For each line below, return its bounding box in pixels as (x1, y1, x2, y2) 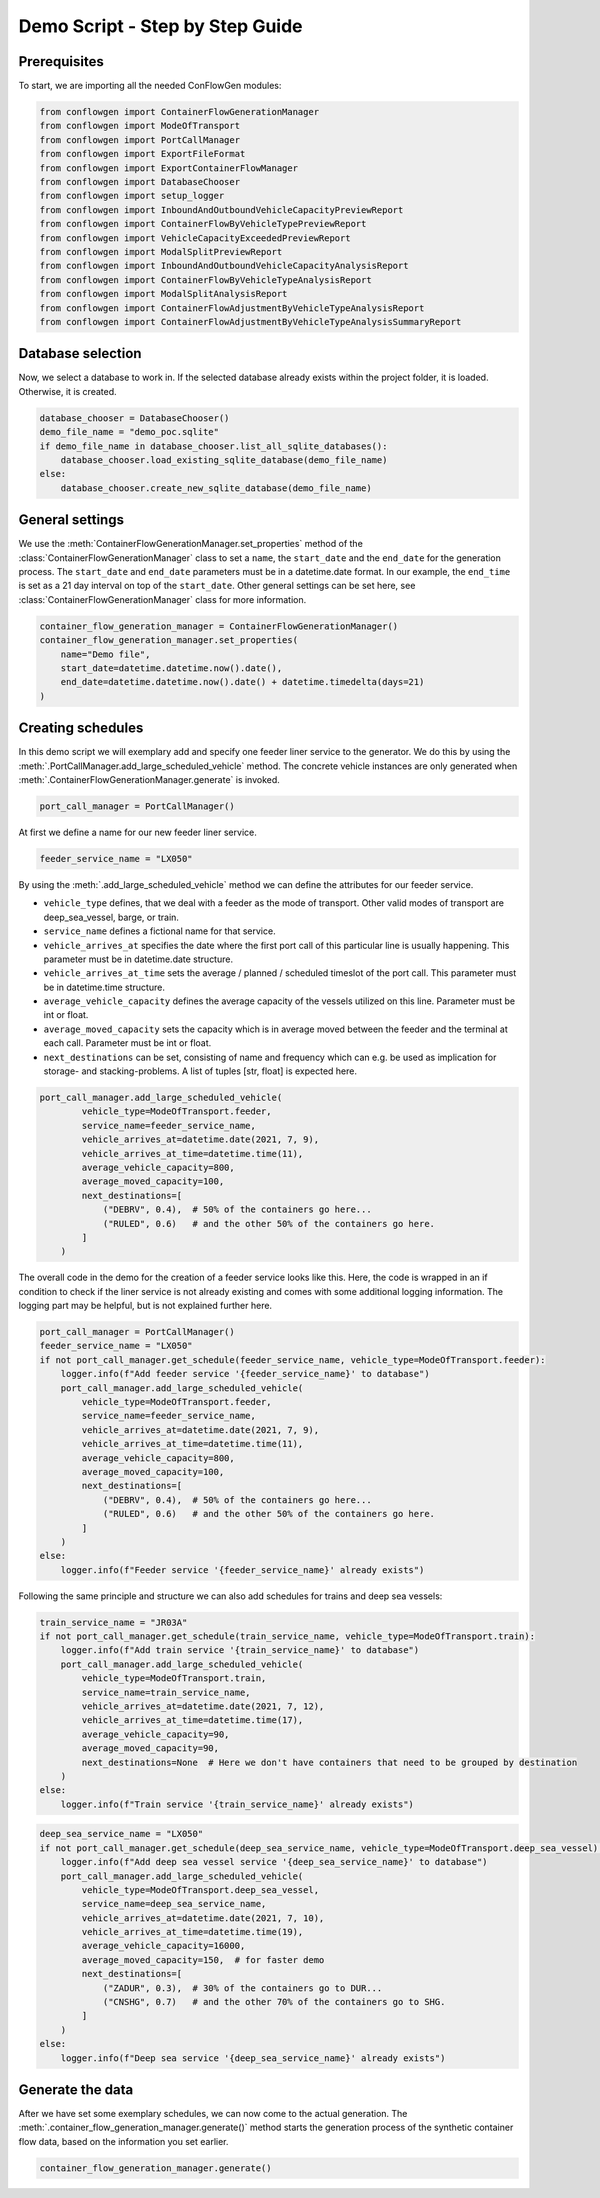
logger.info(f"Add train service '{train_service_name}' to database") (60, 1645, 420, 1656)
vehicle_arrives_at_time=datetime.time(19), (81, 1926, 304, 1938)
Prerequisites (18, 53, 104, 70)
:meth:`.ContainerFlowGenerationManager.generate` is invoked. (18, 774, 280, 786)
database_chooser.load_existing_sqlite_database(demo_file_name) (60, 454, 388, 465)
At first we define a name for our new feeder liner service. (18, 826, 257, 838)
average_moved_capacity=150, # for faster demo (81, 1954, 325, 1965)
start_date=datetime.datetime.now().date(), (60, 662, 283, 674)
